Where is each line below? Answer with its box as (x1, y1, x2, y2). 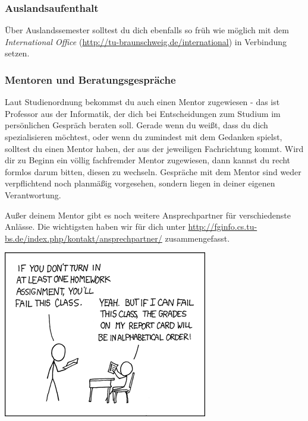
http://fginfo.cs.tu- (188, 220, 257, 233)
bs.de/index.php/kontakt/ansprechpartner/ (5, 232, 162, 244)
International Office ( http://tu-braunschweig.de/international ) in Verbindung (5, 35, 287, 48)
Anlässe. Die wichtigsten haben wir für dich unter (5, 220, 186, 233)
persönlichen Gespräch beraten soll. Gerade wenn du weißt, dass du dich (5, 119, 268, 131)
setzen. (5, 47, 30, 59)
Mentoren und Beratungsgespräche (5, 72, 176, 87)
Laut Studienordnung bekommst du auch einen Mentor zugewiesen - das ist (5, 96, 280, 108)
